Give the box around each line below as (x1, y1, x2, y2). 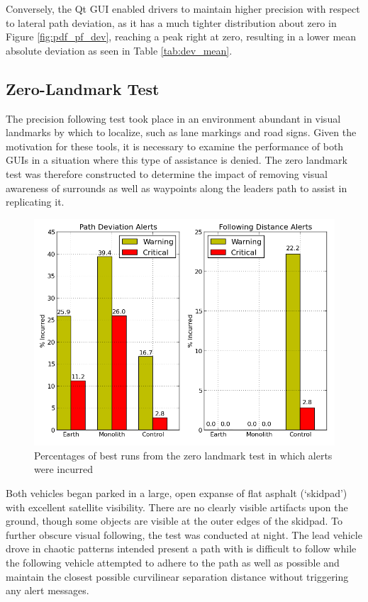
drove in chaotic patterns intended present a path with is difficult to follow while (6, 541, 357, 556)
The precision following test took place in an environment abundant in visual (6, 111, 341, 126)
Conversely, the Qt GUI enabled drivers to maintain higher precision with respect (6, 1, 360, 16)
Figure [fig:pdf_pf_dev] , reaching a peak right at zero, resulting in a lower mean (6, 29, 357, 44)
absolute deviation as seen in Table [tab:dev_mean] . (6, 43, 233, 57)
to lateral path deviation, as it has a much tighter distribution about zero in (6, 15, 337, 30)
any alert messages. (6, 583, 89, 598)
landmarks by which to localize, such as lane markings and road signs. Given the (6, 125, 357, 140)
